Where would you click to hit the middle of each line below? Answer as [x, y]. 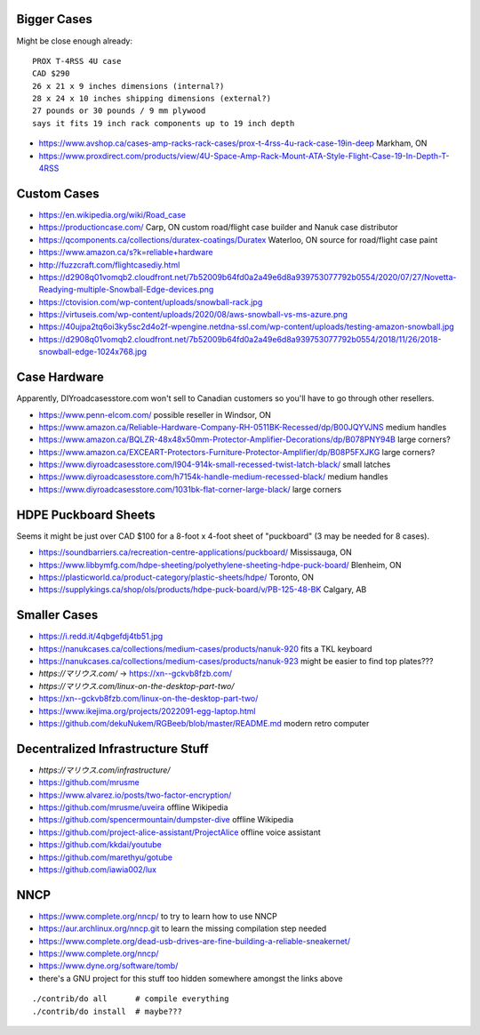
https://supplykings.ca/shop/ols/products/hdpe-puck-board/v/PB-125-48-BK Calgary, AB [203, 590]
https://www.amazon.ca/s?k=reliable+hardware [126, 253]
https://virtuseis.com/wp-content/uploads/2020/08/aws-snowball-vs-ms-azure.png [193, 315]
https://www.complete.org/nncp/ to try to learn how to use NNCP [158, 916]
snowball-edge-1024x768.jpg [92, 352]
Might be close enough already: [75, 41]
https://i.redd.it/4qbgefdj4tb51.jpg [101, 637]
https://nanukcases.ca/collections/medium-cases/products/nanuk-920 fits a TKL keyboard [205, 648]
